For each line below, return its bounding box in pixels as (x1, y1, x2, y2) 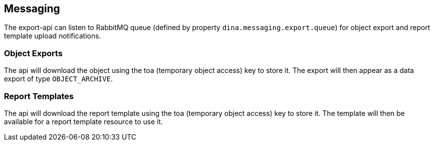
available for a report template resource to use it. (4, 117, 163, 126)
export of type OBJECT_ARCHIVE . (4, 74, 113, 83)
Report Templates (4, 91, 74, 101)
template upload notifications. (4, 32, 101, 40)
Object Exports (4, 48, 63, 58)
